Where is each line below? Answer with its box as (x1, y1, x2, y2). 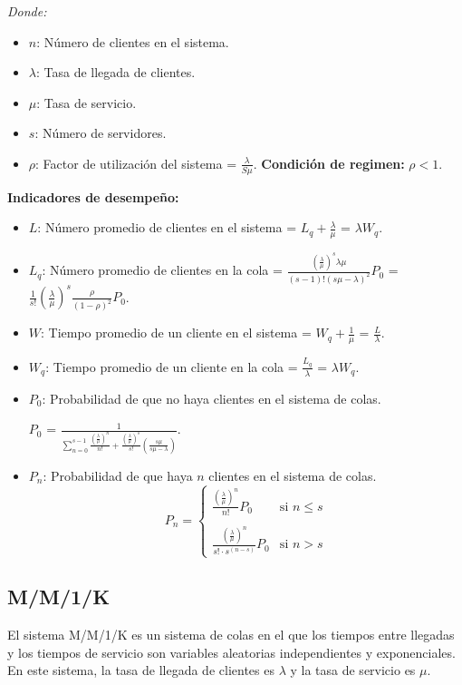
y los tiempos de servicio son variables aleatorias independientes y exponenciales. (7, 642, 456, 661)
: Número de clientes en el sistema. (36, 32, 229, 51)
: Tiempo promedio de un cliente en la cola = (45, 357, 298, 376)
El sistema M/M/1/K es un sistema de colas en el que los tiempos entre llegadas (7, 625, 455, 644)
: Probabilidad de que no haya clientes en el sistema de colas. (42, 388, 381, 407)
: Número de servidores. (34, 123, 167, 142)
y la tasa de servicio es (290, 661, 416, 680)
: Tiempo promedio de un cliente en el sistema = (41, 323, 312, 342)
